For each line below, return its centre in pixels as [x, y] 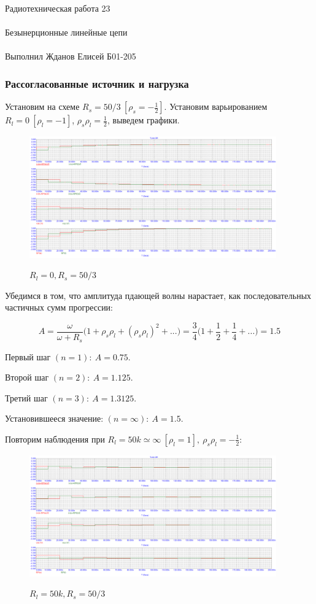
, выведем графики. [143, 120]
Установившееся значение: [54, 418]
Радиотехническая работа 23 [58, 8]
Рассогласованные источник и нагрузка [97, 83]
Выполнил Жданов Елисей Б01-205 [71, 56]
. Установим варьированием [216, 106]
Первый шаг [28, 356]
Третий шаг [26, 397]
